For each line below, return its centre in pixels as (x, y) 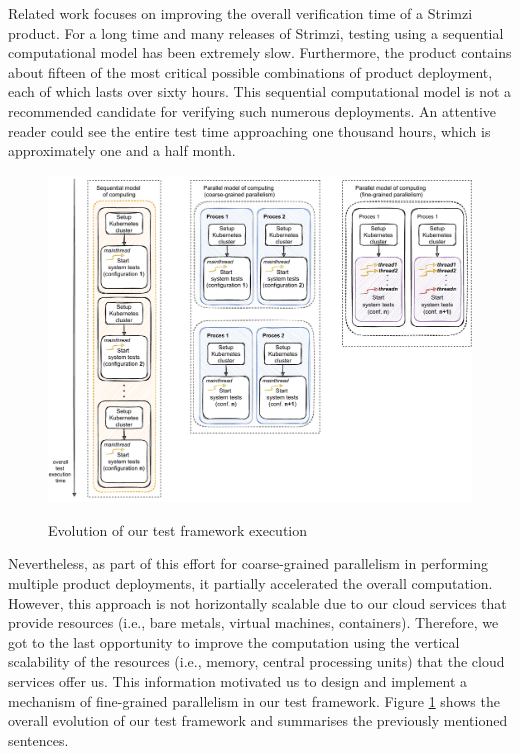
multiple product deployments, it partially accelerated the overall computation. (250, 583)
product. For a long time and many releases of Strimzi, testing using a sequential (256, 32)
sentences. (38, 739)
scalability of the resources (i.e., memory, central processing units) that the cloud (256, 661)
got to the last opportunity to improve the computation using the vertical (234, 641)
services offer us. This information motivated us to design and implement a (238, 681)
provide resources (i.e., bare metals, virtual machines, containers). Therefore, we (253, 622)
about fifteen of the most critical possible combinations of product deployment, (250, 71)
